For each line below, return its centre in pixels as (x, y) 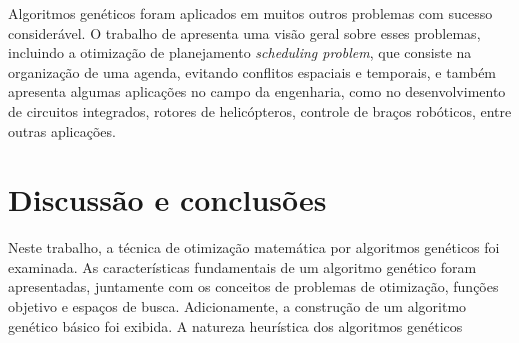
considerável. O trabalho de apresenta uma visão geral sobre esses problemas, (244, 32)
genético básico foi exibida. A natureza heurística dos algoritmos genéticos (235, 325)
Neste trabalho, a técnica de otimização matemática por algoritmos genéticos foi (254, 247)
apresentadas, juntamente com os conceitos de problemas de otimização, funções (253, 286)
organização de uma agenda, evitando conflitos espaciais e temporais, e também (252, 71)
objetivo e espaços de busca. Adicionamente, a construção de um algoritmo (237, 306)
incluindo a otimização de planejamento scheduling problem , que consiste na (240, 52)
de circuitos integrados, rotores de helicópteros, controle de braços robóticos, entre (260, 110)
